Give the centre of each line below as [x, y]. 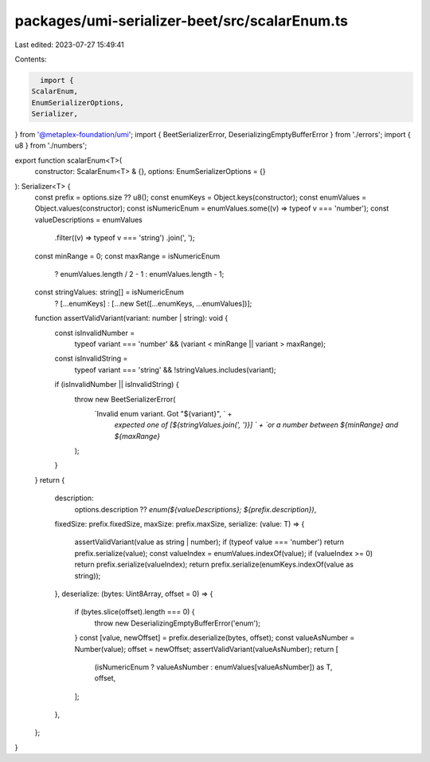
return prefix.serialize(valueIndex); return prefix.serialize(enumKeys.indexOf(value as [214, 565]
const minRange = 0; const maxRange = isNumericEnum [127, 256]
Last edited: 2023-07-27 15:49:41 [70, 45]
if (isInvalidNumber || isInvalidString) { [117, 385]
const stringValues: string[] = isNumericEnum [109, 292]
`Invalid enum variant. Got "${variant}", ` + [163, 413]
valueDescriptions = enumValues [88, 219]
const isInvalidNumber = [95, 333]
